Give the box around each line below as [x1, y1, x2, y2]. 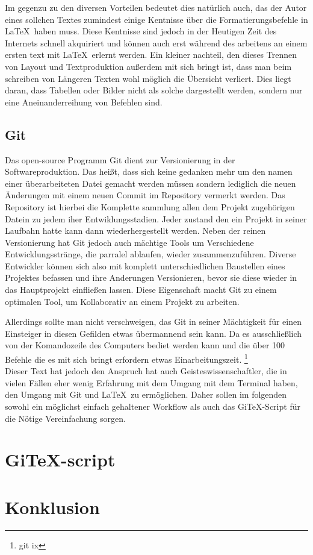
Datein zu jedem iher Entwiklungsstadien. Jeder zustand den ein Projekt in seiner [5, 212, 307, 225]
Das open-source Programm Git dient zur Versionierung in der [5, 153, 235, 166]
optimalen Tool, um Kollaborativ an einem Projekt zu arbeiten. [5, 295, 240, 307]
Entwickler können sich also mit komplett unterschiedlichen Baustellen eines [5, 259, 285, 272]
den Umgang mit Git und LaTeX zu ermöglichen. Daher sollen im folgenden [5, 388, 287, 401]
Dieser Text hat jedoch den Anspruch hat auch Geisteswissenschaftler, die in [5, 365, 287, 377]
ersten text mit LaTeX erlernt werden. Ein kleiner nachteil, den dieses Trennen [5, 48, 297, 61]
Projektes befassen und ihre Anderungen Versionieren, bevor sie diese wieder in [5, 271, 297, 284]
